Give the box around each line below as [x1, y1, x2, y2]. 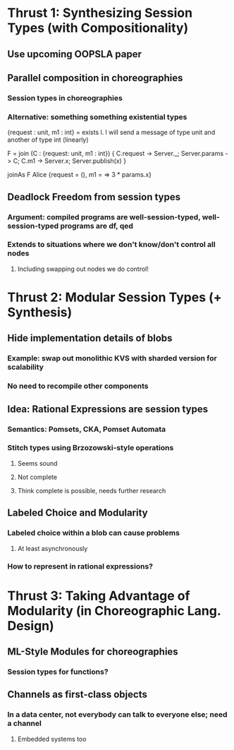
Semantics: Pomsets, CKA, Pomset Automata [7, 424, 166, 434]
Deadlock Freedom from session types [7, 190, 181, 202]
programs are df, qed [59, 221, 134, 231]
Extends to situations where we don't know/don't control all [7, 240, 216, 250]
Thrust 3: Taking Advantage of [7, 588, 190, 604]
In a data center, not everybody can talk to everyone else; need [7, 710, 228, 720]
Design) [7, 617, 54, 634]
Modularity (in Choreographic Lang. [7, 603, 221, 619]
